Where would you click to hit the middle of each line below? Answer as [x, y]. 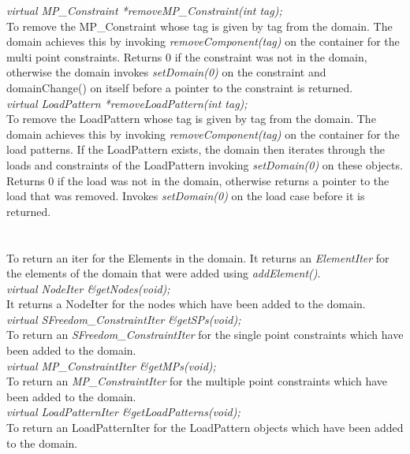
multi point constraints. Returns [84, 56]
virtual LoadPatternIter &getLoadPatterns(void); [123, 412]
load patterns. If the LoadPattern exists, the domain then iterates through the [196, 149]
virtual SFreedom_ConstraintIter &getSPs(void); [124, 319]
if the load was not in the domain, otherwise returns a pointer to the [223, 180]
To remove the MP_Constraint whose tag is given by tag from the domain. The [199, 26]
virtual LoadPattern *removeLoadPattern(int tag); [127, 103]
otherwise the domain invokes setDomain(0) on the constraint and [166, 72]
